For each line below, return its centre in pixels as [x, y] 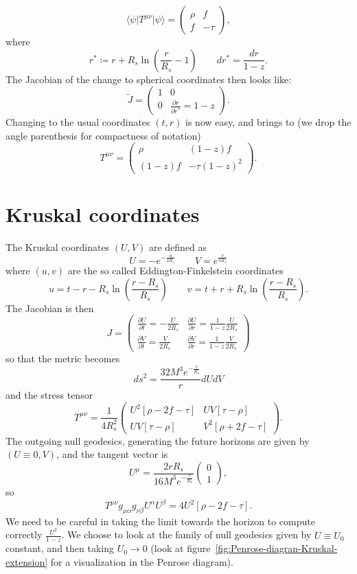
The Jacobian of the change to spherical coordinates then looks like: [149, 79]
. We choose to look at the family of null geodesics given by [186, 534]
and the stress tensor [49, 395]
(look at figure [181, 548]
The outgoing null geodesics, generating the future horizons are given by [158, 440]
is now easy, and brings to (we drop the [268, 122]
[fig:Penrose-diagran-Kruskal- [276, 548]
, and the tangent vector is [112, 454]
